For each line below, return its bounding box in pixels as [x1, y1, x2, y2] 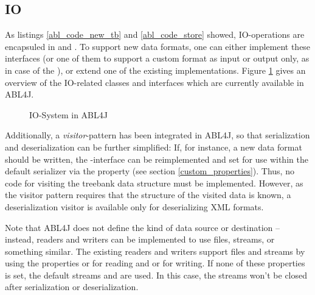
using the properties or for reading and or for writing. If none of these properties [5, 257, 305, 269]
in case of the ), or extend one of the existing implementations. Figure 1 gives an [5, 63, 306, 76]
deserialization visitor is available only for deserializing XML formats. [5, 200, 264, 213]
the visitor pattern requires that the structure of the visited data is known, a [5, 188, 291, 201]
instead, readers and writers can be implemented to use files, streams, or [5, 233, 275, 246]
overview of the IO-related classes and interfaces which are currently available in [5, 76, 304, 88]
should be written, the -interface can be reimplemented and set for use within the [5, 152, 308, 165]
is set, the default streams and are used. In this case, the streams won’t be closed [5, 268, 308, 281]
